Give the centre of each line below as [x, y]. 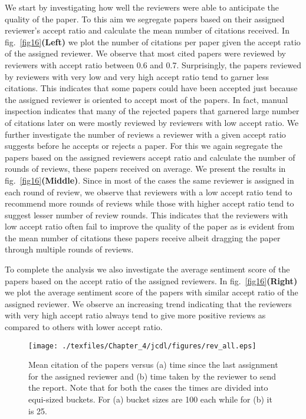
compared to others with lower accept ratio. [84, 327]
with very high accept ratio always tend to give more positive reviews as [135, 315]
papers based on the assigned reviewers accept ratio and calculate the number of [150, 157]
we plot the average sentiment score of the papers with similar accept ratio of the [152, 292]
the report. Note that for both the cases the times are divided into [148, 388]
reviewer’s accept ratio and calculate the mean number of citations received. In [147, 30]
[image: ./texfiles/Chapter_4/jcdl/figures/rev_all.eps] [142, 346]
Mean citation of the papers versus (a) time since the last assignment [153, 365]
